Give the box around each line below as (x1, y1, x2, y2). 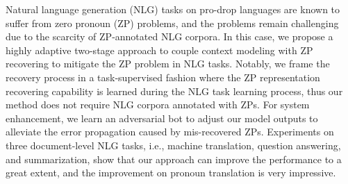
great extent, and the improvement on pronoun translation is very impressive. (6, 165, 336, 180)
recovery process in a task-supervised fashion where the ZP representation (6, 69, 320, 84)
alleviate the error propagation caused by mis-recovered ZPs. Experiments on (6, 124, 334, 139)
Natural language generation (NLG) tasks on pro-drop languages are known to (6, 2, 340, 16)
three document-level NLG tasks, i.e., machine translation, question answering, (6, 137, 341, 152)
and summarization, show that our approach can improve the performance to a (6, 151, 342, 166)
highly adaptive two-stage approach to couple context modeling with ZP (6, 42, 313, 57)
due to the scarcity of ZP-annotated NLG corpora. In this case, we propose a (6, 29, 333, 44)
